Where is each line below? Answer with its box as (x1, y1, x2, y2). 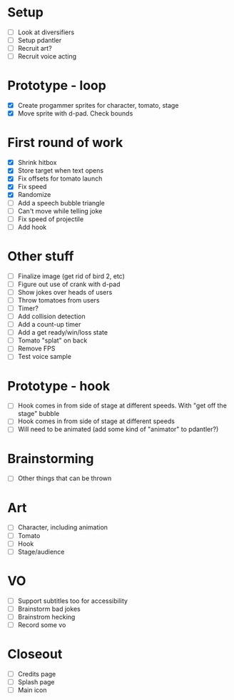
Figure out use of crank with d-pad (17, 280, 121, 288)
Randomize (17, 191, 51, 199)
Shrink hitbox (17, 158, 57, 167)
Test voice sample (17, 352, 71, 361)
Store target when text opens (17, 166, 104, 175)
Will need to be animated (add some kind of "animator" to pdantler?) (17, 425, 219, 434)
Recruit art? (17, 44, 52, 53)
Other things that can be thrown (17, 474, 112, 482)
